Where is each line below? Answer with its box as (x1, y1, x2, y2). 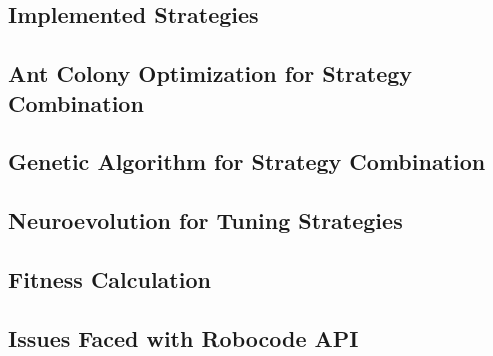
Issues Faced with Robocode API (8, 322, 359, 353)
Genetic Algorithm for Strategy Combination (8, 146, 486, 177)
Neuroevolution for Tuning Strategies (8, 205, 403, 236)
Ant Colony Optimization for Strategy (8, 58, 413, 89)
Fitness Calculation (8, 263, 211, 294)
